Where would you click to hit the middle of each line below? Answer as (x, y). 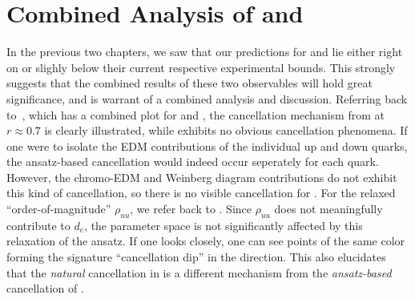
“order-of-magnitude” (59, 209)
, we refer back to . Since (191, 209)
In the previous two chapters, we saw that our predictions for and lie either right (205, 52)
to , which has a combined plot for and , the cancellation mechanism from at (195, 114)
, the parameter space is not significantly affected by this (224, 225)
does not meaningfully (328, 209)
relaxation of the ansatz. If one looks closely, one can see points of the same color (206, 241)
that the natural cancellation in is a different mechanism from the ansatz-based (199, 272)
